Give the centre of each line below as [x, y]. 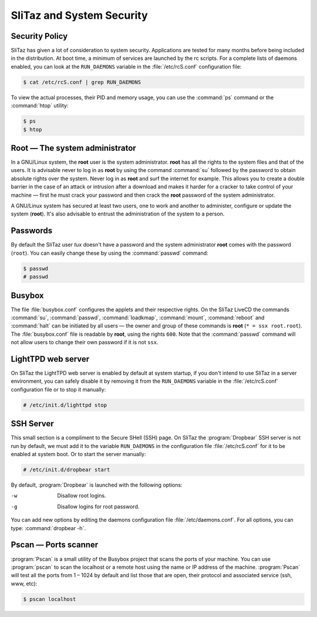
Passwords [32, 231]
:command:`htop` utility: [40, 106]
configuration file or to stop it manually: [58, 389]
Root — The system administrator [73, 148]
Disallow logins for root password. [98, 506]
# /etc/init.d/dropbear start [67, 470]
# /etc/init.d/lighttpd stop [65, 405]
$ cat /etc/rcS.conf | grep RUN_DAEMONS [82, 82]
